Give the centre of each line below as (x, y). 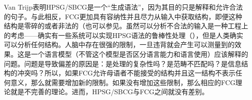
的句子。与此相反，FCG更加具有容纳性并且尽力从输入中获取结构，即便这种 (123, 16)
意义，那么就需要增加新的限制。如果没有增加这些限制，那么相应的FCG (123, 82)
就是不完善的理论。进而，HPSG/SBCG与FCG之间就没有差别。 (110, 92)
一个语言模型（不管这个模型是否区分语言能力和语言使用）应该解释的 (139, 54)
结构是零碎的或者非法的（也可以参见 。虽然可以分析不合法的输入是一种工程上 (126, 26)
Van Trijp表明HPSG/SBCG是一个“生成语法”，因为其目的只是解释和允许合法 (123, 7)
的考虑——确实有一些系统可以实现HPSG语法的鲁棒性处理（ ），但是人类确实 (124, 35)
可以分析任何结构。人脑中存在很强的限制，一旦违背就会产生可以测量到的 (119, 44)
